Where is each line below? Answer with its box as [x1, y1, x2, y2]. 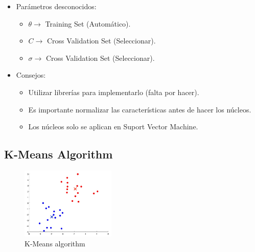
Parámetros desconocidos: [16, 1, 97, 11]
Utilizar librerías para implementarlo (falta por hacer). [28, 86, 199, 97]
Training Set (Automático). [45, 18, 131, 29]
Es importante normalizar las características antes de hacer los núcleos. [28, 104, 251, 114]
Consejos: [16, 70, 46, 80]
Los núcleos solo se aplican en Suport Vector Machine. [28, 121, 198, 132]
